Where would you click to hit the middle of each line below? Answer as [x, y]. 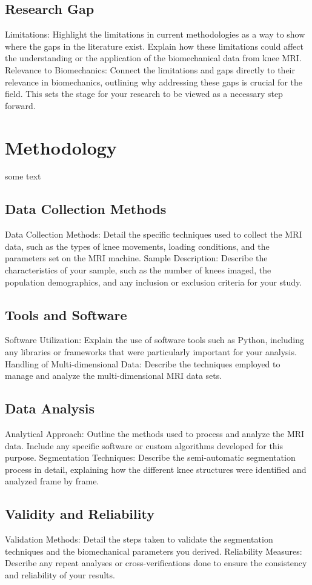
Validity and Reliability [80, 514]
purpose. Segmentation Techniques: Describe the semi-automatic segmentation [150, 457]
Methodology [61, 147]
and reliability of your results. [60, 574]
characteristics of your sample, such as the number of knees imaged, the [138, 270]
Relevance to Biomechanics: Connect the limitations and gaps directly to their [150, 69]
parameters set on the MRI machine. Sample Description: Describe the [136, 258]
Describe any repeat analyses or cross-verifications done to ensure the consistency [156, 563]
